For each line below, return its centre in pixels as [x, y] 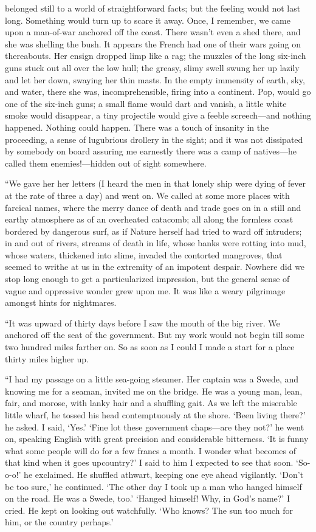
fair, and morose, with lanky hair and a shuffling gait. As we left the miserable [151, 403]
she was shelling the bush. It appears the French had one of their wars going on [153, 43]
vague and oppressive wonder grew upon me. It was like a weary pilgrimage [145, 290]
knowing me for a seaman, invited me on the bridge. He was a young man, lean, [154, 391]
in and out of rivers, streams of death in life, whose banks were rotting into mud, [156, 243]
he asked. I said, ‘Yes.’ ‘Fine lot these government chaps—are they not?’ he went [155, 427]
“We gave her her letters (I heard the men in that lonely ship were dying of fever [156, 183]
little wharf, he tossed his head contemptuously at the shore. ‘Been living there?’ [155, 415]
